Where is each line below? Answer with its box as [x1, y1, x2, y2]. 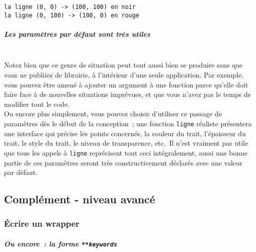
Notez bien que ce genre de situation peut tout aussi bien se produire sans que [4, 60, 243, 70]
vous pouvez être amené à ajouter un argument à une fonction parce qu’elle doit [4, 79, 249, 89]
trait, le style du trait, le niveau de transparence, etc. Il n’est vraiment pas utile [4, 138, 248, 148]
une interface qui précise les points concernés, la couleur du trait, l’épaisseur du [4, 128, 246, 138]
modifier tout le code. [4, 98, 70, 109]
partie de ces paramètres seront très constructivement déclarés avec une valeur [4, 157, 243, 168]
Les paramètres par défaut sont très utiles [4, 28, 151, 39]
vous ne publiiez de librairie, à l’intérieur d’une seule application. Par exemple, [4, 70, 244, 80]
